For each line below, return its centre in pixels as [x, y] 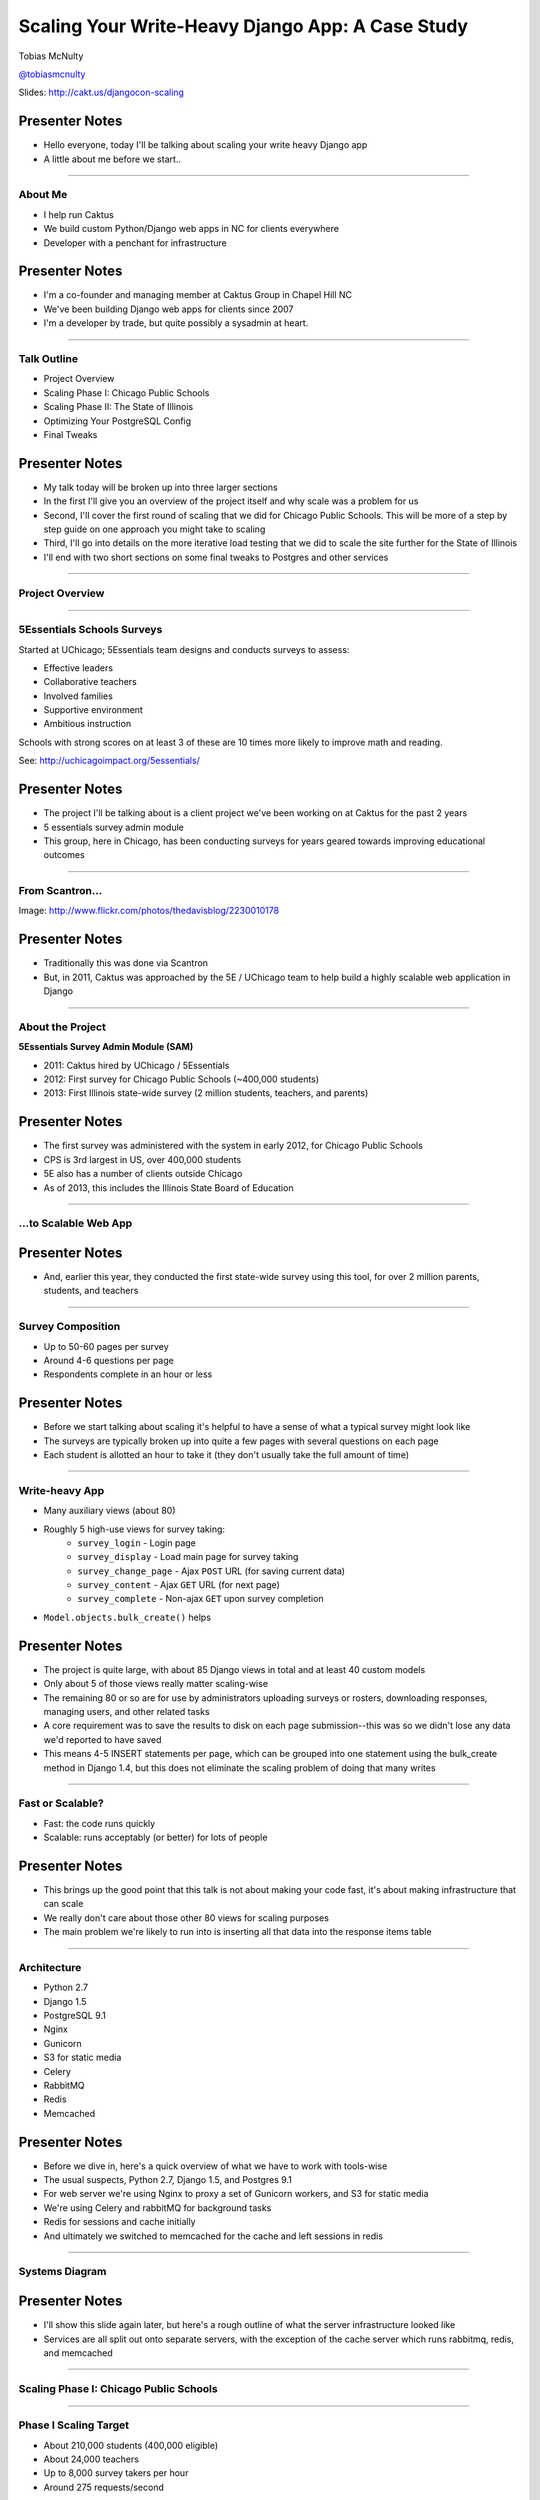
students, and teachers [91, 1291]
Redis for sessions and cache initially [119, 2222]
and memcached [78, 2352]
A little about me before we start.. [112, 159]
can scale [63, 1904]
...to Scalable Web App [75, 1223]
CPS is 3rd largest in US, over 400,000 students [142, 1159]
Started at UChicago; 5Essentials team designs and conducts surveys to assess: [184, 649]
